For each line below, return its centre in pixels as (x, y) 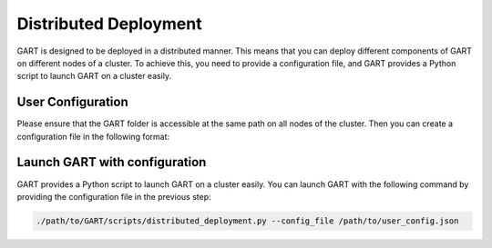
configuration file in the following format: (93, 136)
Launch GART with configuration (112, 162)
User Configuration (73, 102)
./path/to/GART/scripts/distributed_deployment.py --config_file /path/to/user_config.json (247, 221)
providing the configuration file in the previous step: (114, 196)
